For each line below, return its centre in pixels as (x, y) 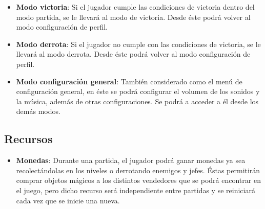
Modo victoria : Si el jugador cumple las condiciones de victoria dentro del (135, 7)
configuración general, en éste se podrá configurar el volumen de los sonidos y (138, 91)
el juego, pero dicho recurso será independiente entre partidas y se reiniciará (136, 190)
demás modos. (38, 111)
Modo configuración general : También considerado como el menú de (129, 81)
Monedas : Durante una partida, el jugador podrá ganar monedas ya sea (131, 160)
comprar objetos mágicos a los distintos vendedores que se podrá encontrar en (138, 180)
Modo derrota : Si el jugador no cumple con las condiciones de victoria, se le (138, 44)
